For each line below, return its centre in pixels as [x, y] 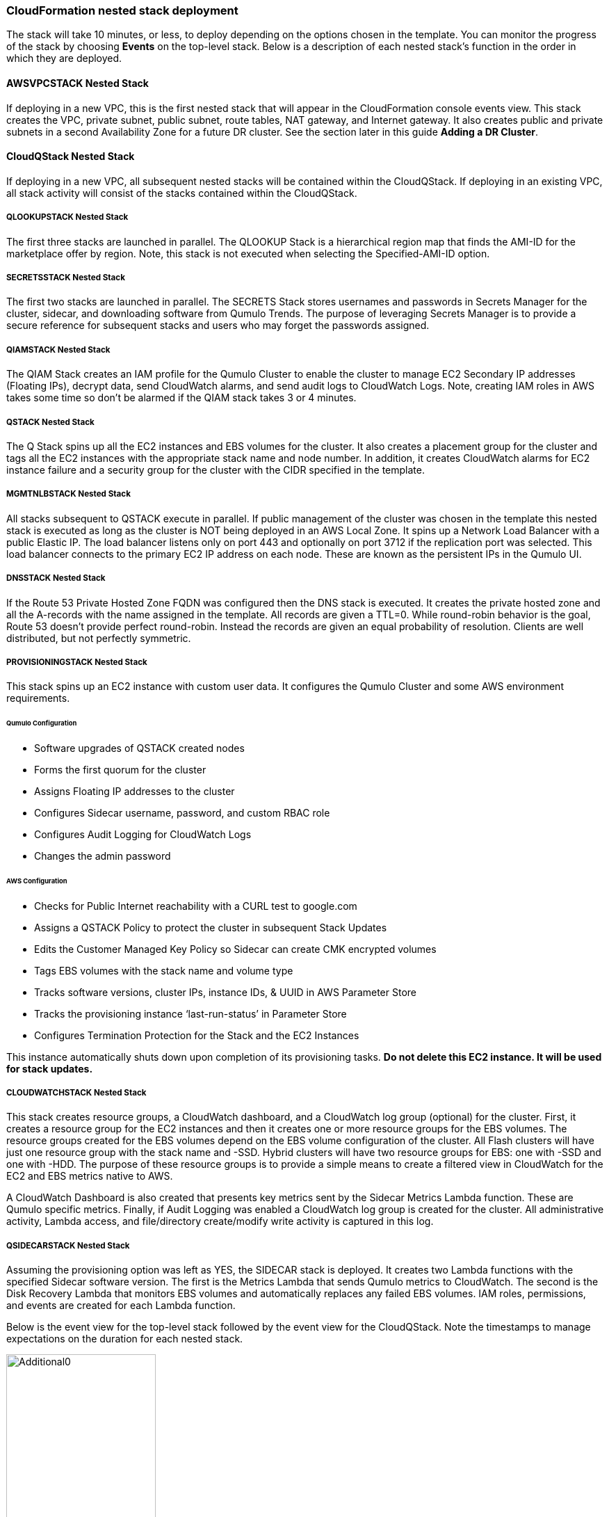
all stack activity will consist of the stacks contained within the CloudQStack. [182, 193]
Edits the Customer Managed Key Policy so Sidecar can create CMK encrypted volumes [235, 949]
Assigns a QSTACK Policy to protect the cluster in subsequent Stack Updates [211, 927]
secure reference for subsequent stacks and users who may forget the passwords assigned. [218, 326]
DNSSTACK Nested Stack [56, 578]
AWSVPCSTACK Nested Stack [78, 83]
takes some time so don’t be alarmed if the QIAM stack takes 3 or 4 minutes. [181, 398]
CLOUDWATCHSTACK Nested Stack [76, 1093]
